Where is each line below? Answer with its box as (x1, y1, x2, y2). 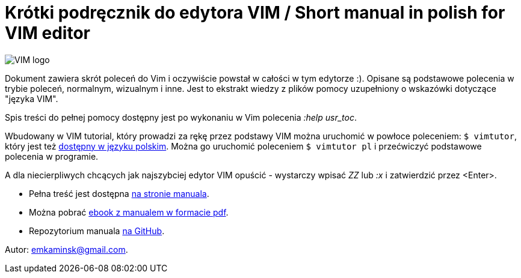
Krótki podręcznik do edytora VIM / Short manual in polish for (5, 2, 505, 23)
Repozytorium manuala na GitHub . (29, 225, 165, 236)
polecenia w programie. (5, 151, 99, 162)
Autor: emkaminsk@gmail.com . (5, 244, 128, 255)
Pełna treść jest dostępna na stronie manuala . (29, 188, 209, 199)
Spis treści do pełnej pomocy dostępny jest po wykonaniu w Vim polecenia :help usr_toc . (5, 112, 357, 122)
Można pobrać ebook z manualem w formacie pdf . (29, 207, 229, 217)
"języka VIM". (5, 93, 58, 104)
